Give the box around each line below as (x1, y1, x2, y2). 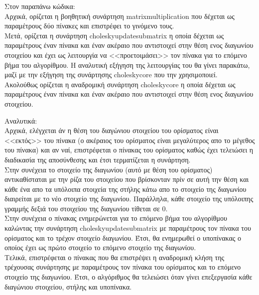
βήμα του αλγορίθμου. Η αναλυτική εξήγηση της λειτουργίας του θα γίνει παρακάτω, (4, 59, 250, 70)
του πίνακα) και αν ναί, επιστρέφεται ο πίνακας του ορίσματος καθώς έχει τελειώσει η (4, 145, 254, 155)
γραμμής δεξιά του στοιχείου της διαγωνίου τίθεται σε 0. (4, 203, 168, 213)
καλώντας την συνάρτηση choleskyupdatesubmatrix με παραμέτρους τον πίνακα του (4, 223, 251, 233)
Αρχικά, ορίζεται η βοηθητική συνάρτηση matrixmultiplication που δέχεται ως (4, 10, 235, 21)
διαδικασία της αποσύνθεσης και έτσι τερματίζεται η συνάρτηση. (4, 154, 191, 164)
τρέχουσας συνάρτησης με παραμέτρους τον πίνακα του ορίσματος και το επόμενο (4, 262, 241, 272)
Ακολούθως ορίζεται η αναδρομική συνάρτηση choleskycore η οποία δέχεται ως (4, 79, 236, 89)
